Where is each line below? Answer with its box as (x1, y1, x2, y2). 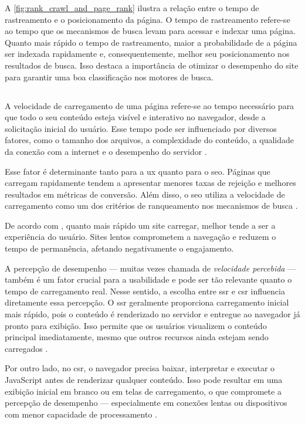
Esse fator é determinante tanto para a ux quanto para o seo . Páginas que (5, 165, 270, 177)
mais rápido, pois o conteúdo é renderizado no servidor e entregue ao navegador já (5, 308, 300, 320)
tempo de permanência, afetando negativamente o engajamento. (5, 242, 234, 255)
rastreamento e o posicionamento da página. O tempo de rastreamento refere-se (5, 13, 290, 25)
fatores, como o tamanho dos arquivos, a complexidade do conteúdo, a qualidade (5, 134, 294, 146)
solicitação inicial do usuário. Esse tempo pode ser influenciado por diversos (5, 122, 277, 134)
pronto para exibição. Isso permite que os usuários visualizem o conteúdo (5, 319, 267, 331)
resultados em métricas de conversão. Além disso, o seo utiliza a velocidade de (5, 188, 285, 200)
